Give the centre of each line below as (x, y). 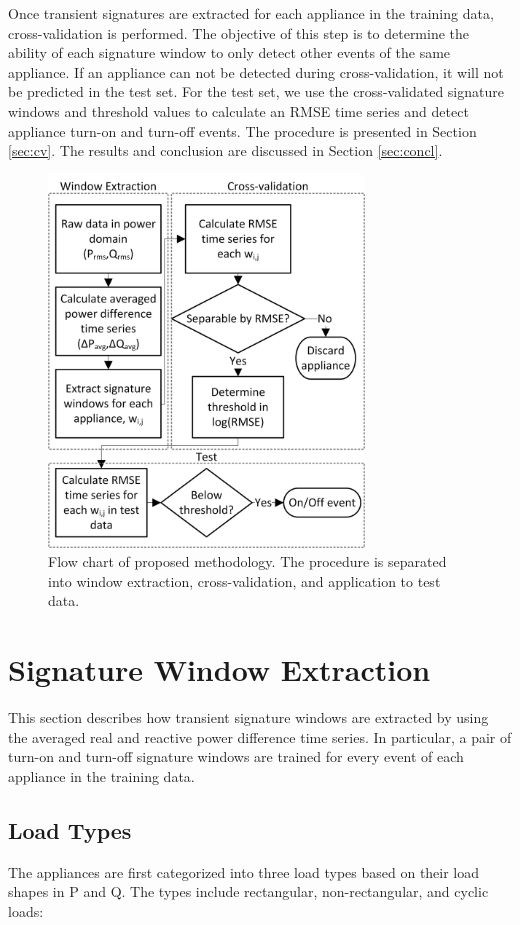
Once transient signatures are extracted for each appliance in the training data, (251, 13)
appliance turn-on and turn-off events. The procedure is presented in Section (242, 130)
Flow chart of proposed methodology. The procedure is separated (247, 561)
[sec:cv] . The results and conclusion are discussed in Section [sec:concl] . (225, 150)
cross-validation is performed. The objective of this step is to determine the (239, 32)
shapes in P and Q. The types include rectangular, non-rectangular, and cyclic (248, 891)
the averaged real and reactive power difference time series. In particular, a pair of (260, 736)
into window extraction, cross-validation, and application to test (244, 580)
